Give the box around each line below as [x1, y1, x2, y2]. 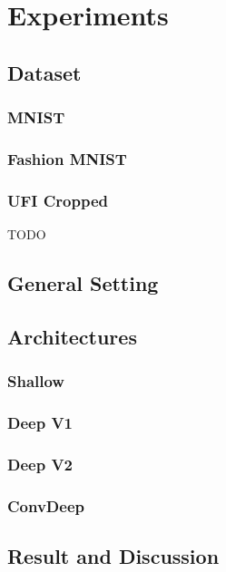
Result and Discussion [7, 541, 220, 569]
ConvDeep [7, 494, 84, 517]
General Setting [7, 269, 159, 297]
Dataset [7, 58, 82, 86]
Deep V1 [7, 411, 74, 433]
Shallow [7, 370, 64, 393]
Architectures [7, 322, 137, 350]
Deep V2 [7, 452, 74, 475]
